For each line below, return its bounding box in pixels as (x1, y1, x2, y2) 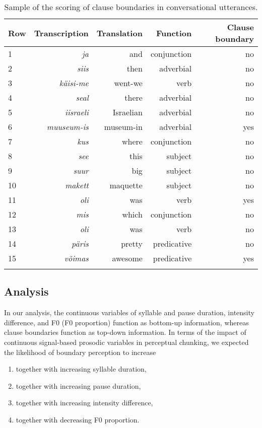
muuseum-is (46, 121, 89, 132)
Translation (96, 27, 143, 39)
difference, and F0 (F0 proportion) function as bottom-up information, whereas (4, 317, 249, 327)
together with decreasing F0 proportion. (16, 414, 140, 424)
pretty (121, 238, 143, 249)
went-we (114, 77, 143, 89)
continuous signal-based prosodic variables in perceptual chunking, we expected (4, 336, 249, 347)
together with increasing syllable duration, (16, 364, 147, 374)
